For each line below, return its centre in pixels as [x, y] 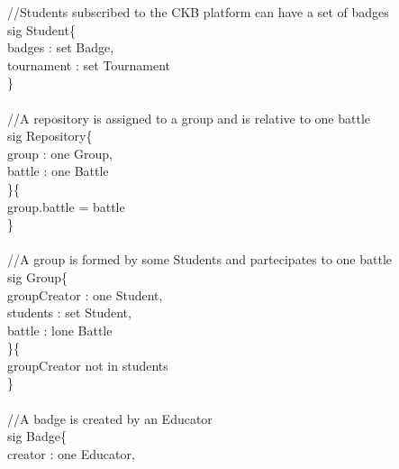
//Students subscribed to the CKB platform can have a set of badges [198, 12]
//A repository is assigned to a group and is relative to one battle [189, 118]
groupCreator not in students [88, 365]
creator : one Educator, [71, 453]
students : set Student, [69, 313]
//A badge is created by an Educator [110, 418]
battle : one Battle [58, 171]
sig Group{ [38, 276]
